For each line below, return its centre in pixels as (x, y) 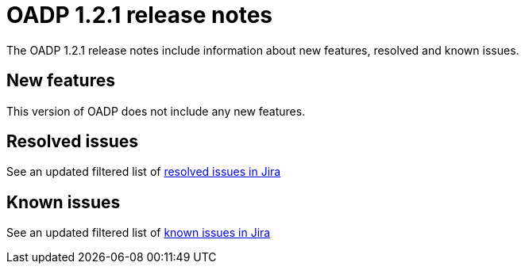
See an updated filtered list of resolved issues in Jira (144, 172)
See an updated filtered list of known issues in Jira (139, 233)
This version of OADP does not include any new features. (156, 111)
